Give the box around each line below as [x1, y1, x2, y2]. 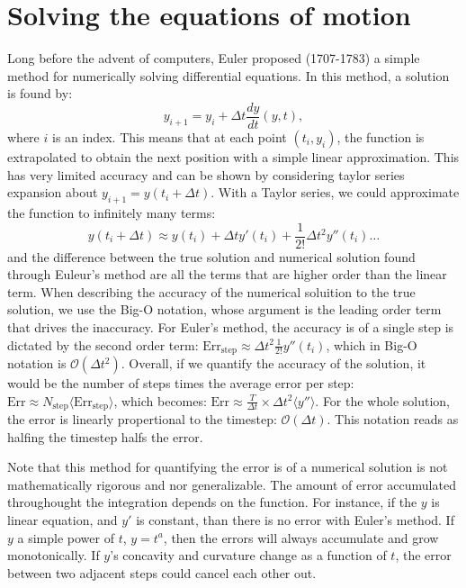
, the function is [336, 127, 425, 146]
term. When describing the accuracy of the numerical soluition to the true [7, 282, 416, 301]
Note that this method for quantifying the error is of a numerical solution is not [7, 457, 448, 476]
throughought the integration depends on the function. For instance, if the [7, 493, 417, 511]
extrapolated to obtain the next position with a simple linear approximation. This [7, 147, 460, 166]
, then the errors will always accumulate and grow [163, 528, 439, 547]
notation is [7, 354, 67, 373]
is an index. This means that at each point [51, 127, 287, 146]
